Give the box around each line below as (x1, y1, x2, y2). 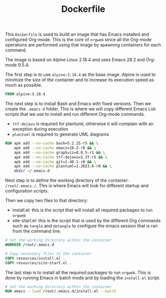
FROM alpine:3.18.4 (5, 92, 46, 97)
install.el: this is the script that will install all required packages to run (12, 207, 153, 213)
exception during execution (12, 126, 68, 132)
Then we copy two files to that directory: (5, 198, 88, 203)
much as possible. (5, 82, 43, 88)
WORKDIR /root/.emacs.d (5, 243, 55, 248)
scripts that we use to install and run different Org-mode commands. (5, 111, 145, 117)
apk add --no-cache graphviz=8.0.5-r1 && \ (14, 150, 106, 155)
